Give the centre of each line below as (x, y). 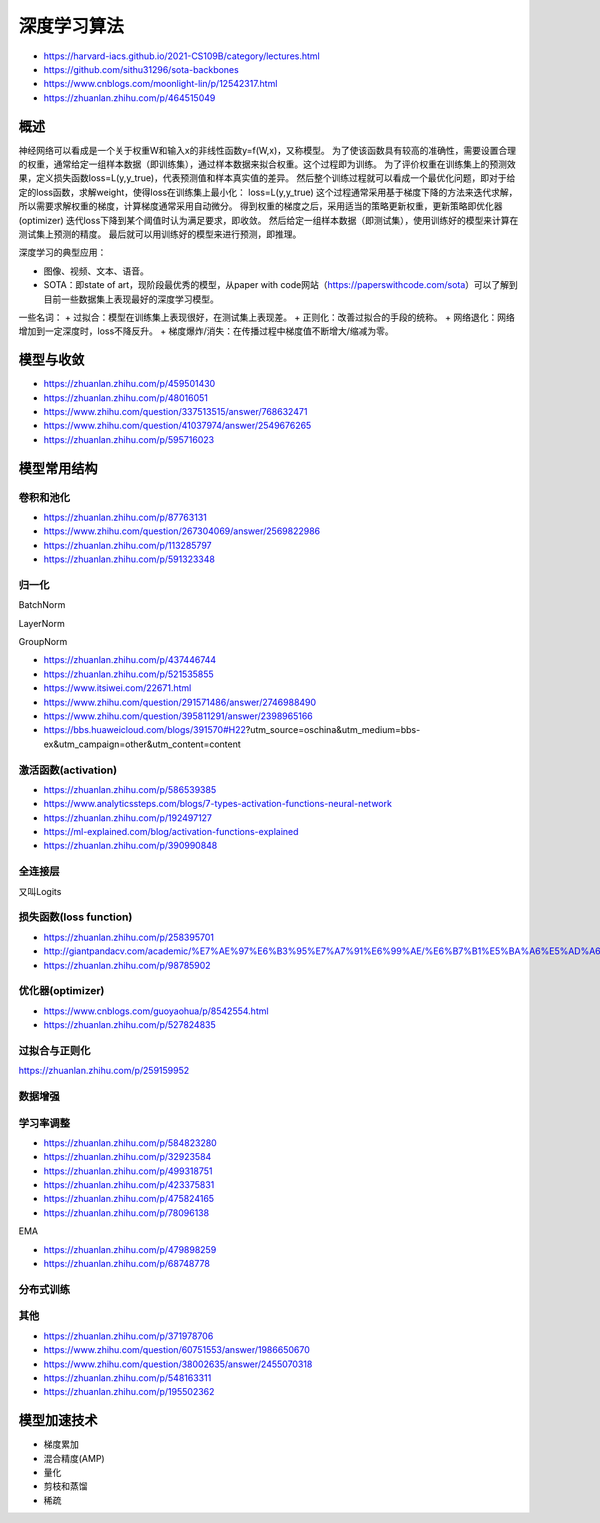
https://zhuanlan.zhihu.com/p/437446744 (130, 660)
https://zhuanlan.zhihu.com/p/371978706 (128, 1336)
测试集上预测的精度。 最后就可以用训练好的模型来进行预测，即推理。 (160, 234)
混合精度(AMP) (74, 1458)
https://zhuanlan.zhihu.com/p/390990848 (130, 846)
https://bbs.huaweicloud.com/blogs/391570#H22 (145, 730)
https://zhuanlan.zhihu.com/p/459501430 (129, 384)
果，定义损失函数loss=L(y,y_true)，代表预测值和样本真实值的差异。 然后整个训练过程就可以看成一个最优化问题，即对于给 (267, 178)
